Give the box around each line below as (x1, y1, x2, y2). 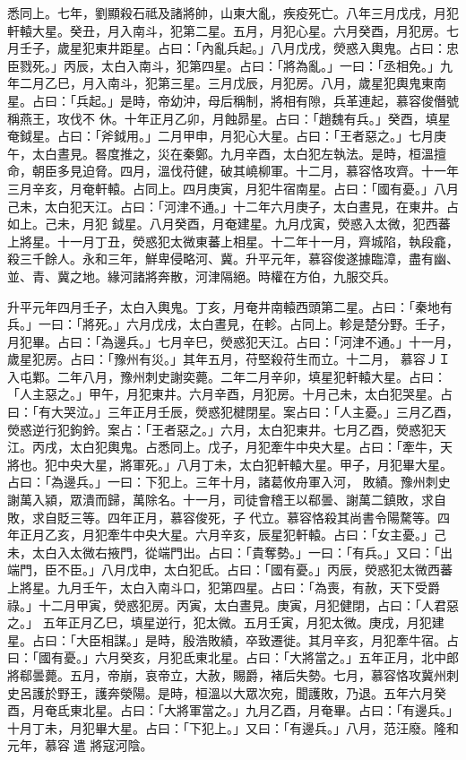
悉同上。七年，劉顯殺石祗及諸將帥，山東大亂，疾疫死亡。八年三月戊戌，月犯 (7, 4, 459, 22)
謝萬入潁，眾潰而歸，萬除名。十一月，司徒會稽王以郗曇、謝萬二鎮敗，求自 (7, 490, 446, 509)
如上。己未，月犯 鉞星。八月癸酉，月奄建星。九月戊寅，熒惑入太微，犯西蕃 (7, 214, 451, 233)
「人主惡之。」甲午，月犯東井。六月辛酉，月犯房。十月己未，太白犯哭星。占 (7, 384, 453, 403)
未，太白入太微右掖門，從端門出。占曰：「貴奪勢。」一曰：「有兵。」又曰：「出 (7, 542, 453, 561)
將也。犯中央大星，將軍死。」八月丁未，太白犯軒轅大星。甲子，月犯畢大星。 (7, 454, 453, 473)
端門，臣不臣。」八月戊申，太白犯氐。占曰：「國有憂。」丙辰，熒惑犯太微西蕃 (7, 560, 453, 579)
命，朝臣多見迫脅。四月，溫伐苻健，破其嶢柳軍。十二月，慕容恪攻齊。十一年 (7, 161, 459, 180)
